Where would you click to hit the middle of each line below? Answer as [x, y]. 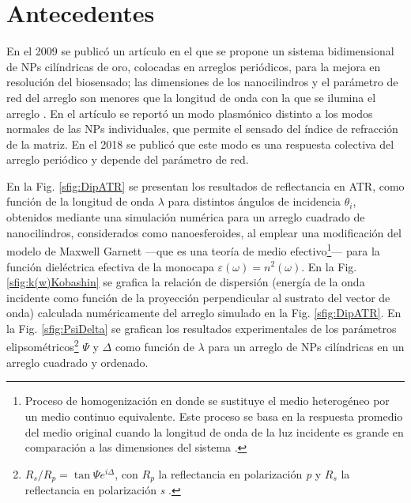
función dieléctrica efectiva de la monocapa [110, 266]
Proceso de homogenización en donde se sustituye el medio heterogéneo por [207, 401]
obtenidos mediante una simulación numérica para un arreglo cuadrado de [186, 217]
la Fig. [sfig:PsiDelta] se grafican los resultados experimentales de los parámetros [202, 328]
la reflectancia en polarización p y [240, 473]
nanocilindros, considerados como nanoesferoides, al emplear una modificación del [204, 232]
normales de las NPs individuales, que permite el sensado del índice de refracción [202, 129]
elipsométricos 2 [43, 346]
